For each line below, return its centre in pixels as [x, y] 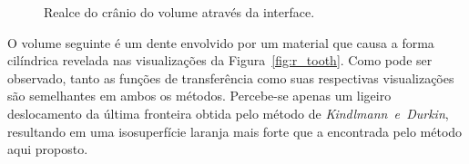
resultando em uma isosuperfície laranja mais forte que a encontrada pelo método [235, 131]
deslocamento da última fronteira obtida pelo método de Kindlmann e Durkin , [228, 113]
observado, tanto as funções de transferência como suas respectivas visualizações [231, 77]
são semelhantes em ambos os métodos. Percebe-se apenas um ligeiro [199, 96]
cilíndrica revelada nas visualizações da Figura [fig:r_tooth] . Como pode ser [220, 60]
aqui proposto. [48, 149]
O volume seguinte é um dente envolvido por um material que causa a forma [221, 42]
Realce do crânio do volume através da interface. [179, 12]
